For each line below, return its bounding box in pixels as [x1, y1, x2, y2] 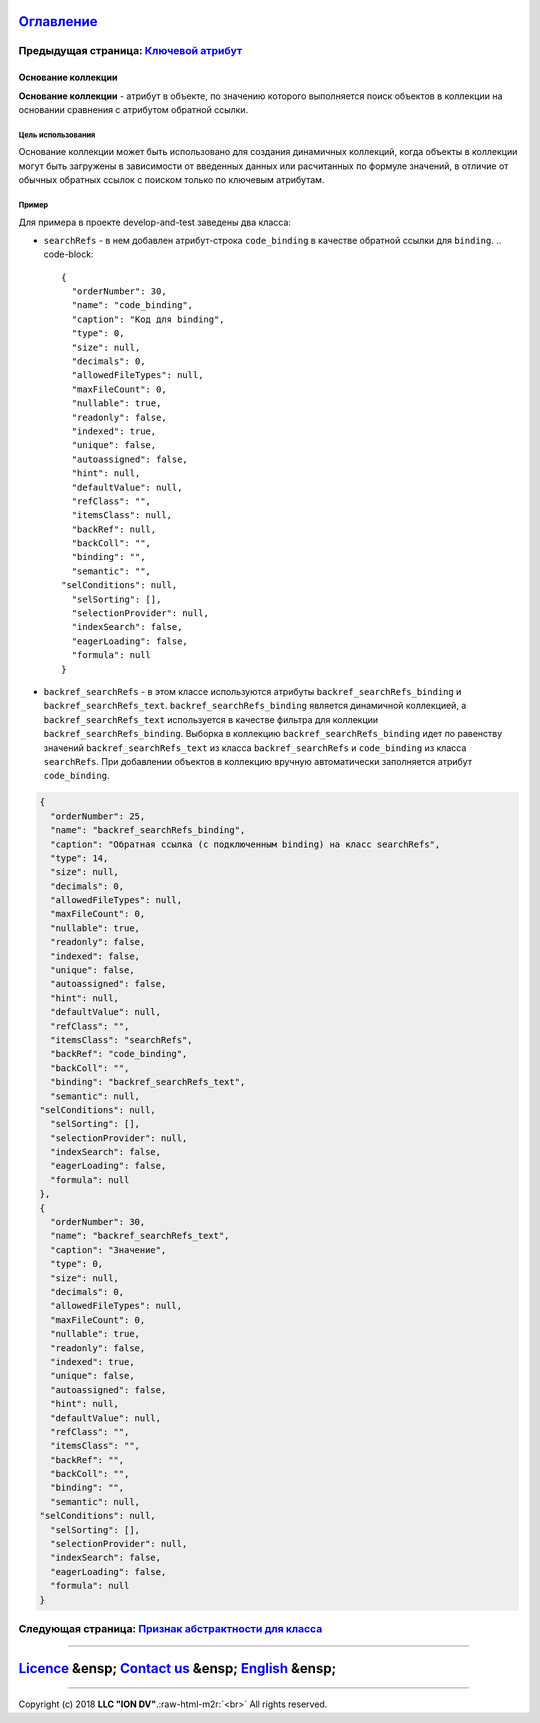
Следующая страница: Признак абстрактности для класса [18, 1621, 323, 1635]
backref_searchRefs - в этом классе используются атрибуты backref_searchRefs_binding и [43, 686, 462, 697]
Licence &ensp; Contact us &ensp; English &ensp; [18, 1660, 337, 1677]
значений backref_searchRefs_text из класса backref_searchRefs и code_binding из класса [43, 741, 467, 754]
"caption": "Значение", [50, 1244, 167, 1255]
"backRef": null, [71, 523, 157, 535]
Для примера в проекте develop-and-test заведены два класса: [18, 216, 292, 228]
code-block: [43, 248, 94, 260]
